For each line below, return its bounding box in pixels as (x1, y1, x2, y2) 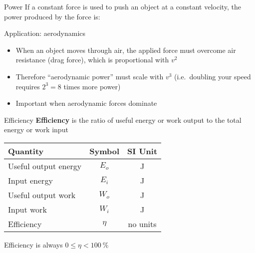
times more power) (63, 81, 121, 91)
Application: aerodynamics (4, 28, 86, 38)
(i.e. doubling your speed (174, 71, 251, 81)
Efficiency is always (4, 239, 63, 250)
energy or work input (4, 124, 68, 135)
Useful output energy (8, 160, 82, 172)
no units (128, 218, 157, 230)
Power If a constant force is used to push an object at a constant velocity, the (4, 1, 242, 11)
